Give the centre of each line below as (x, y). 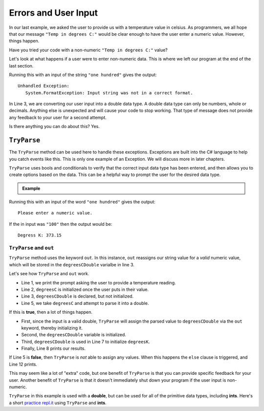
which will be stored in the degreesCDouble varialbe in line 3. (72, 264)
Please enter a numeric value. (55, 213)
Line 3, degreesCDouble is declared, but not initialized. (77, 296)
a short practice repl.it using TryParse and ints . (58, 403)
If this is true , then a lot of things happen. (51, 312)
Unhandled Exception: (44, 86)
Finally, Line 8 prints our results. (53, 348)
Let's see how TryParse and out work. (49, 274)
